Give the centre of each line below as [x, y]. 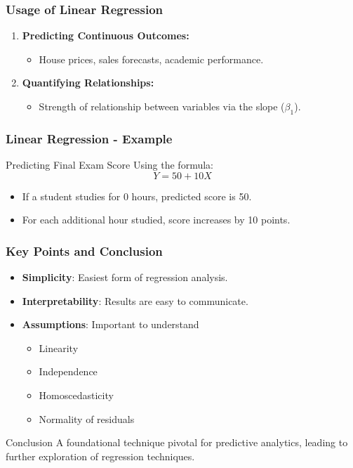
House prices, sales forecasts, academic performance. [151, 59]
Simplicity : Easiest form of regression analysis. [125, 277]
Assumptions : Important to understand [111, 324]
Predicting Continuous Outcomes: [106, 35]
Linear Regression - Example [89, 138]
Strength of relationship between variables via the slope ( [162, 106]
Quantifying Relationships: [88, 83]
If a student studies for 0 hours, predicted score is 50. [137, 196]
